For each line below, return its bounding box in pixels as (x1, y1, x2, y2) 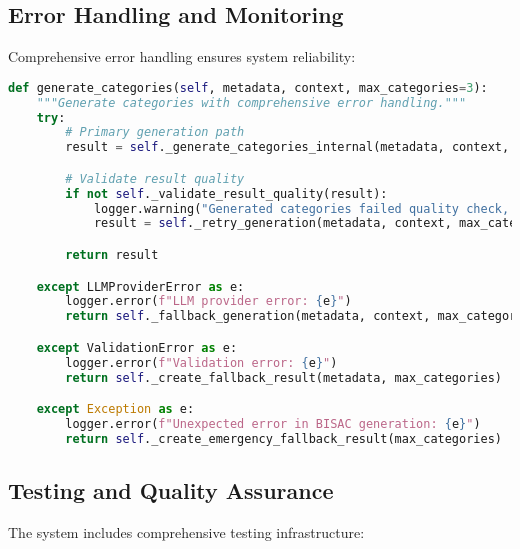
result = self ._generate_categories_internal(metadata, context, (65, 140, 510, 155)
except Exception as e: (36, 402, 195, 417)
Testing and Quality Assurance (8, 475, 334, 506)
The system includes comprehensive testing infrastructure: (8, 521, 365, 542)
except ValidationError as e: (36, 340, 238, 355)
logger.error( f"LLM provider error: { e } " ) (65, 294, 352, 309)
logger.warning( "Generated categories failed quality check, (93, 201, 510, 216)
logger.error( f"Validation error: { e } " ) (65, 355, 338, 370)
